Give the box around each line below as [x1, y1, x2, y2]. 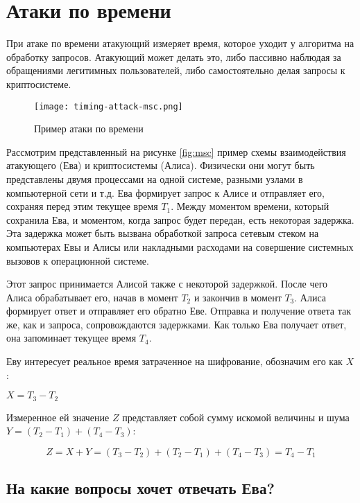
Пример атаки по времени [34, 121, 144, 136]
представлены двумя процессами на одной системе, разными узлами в [6, 171, 303, 186]
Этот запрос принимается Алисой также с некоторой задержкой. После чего [6, 276, 328, 291]
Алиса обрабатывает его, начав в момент [6, 290, 178, 304]
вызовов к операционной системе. [6, 253, 149, 267]
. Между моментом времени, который [171, 199, 329, 213]
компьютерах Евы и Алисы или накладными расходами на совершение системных [6, 239, 354, 254]
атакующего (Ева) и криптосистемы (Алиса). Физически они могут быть [6, 158, 315, 173]
